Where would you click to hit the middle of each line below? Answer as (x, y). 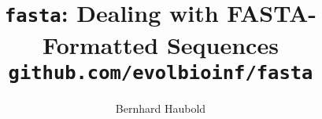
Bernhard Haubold (161, 108)
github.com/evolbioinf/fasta (161, 72)
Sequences (222, 44)
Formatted (101, 44)
